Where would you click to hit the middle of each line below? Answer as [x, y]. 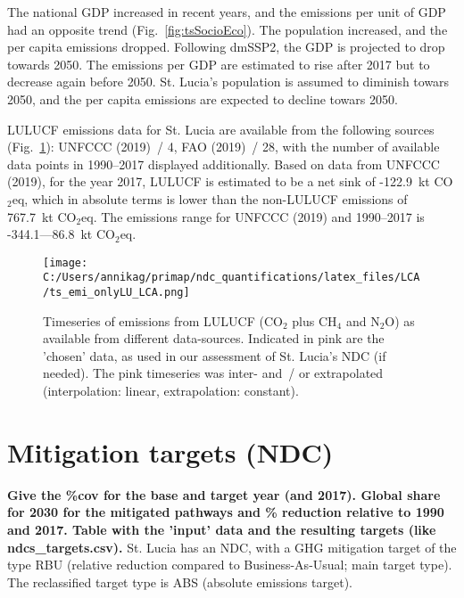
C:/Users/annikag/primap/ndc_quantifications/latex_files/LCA [232, 278]
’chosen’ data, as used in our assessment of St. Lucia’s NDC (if [215, 355]
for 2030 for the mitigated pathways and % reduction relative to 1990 [226, 512]
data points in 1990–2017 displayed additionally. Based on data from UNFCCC [224, 164]
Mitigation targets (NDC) [170, 451]
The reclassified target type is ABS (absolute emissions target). [180, 582]
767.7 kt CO [42, 216]
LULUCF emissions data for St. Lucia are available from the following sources [221, 129]
